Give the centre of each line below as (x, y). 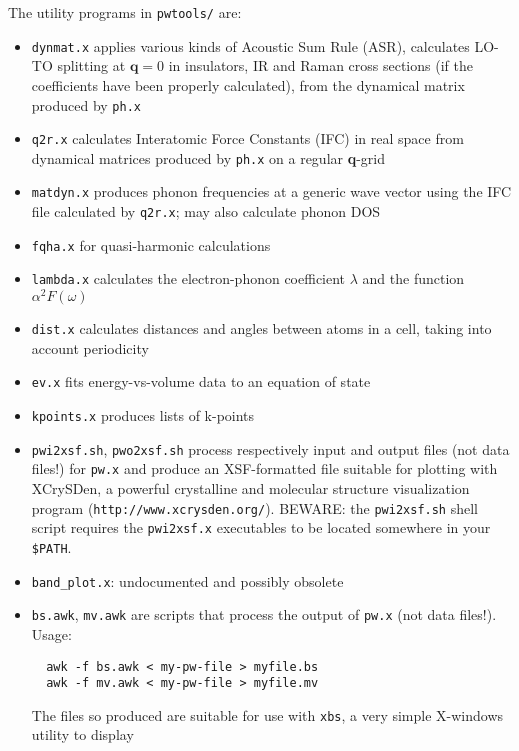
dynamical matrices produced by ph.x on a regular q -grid (208, 157)
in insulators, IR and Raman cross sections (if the (320, 65)
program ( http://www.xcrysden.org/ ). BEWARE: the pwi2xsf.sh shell (254, 507)
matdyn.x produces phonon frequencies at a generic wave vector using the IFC (271, 191)
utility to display (82, 734)
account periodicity (90, 347)
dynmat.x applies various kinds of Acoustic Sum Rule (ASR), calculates (250, 45)
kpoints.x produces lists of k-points (143, 415)
